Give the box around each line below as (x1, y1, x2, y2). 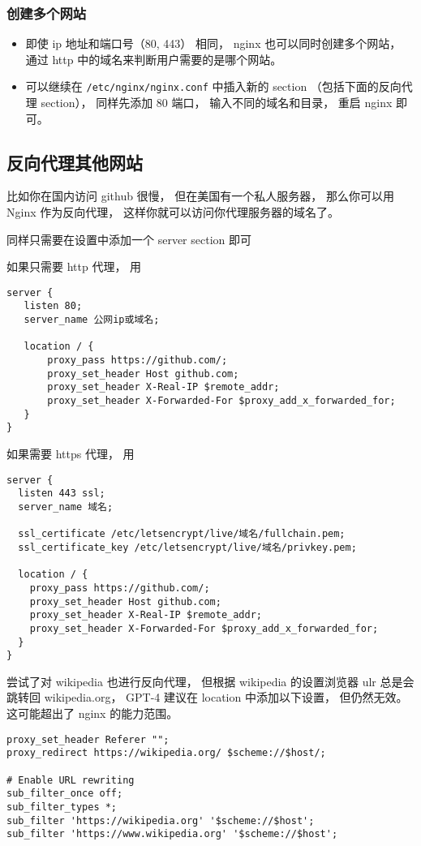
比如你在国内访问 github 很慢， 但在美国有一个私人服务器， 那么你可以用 (6, 187, 394, 204)
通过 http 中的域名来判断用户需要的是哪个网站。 (25, 50, 282, 67)
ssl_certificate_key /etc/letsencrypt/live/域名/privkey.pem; (18, 541, 357, 553)
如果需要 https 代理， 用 (6, 445, 135, 462)
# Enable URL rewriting (6, 774, 135, 786)
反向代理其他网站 (6, 149, 143, 174)
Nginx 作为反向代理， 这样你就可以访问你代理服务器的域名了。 (6, 204, 339, 221)
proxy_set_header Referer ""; (6, 733, 170, 745)
